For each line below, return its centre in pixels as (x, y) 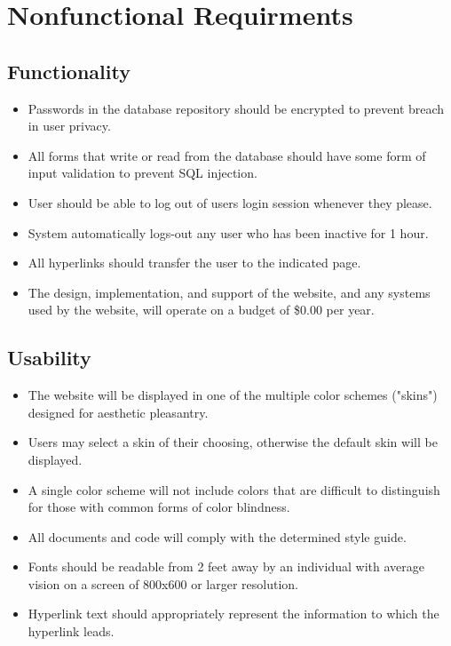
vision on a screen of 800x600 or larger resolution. (163, 583)
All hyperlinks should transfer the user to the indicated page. (194, 263)
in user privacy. (69, 126)
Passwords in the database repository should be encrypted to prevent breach (236, 108)
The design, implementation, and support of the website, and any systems (229, 292)
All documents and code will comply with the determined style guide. (217, 536)
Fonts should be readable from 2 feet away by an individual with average (226, 566)
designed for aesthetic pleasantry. (118, 412)
